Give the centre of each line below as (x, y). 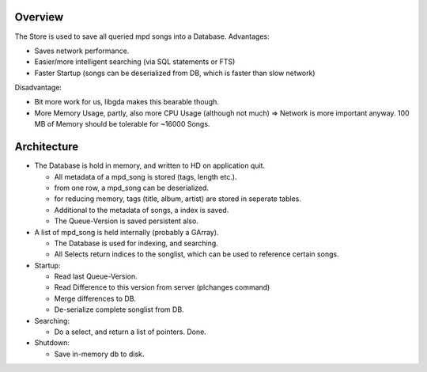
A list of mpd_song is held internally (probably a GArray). (127, 232)
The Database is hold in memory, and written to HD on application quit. (149, 165)
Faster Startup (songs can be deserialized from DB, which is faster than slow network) (175, 73)
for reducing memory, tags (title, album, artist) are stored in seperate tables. (178, 199)
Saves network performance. (82, 51)
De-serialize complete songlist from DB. (119, 309)
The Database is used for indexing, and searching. (136, 243)
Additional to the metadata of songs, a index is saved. (142, 210)
